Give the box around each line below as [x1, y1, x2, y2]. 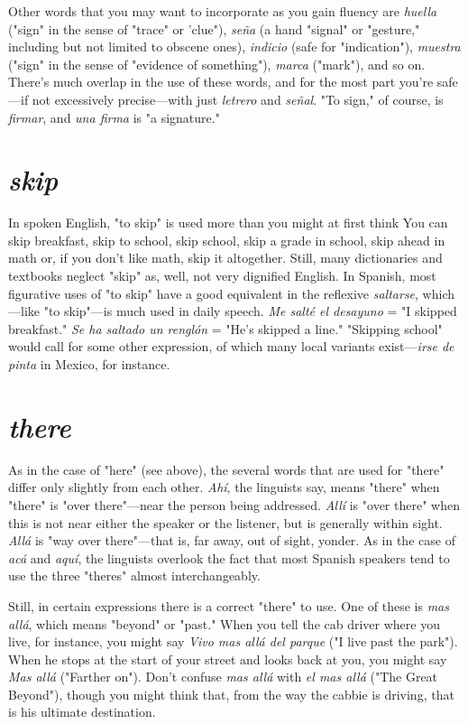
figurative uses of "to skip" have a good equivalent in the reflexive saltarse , [8, 283, 418, 302]
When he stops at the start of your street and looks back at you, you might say [8, 649, 447, 668]
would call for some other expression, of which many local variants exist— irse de [8, 337, 454, 356]
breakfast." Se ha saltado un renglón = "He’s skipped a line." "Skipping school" [8, 319, 443, 338]
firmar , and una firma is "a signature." [8, 107, 220, 126]
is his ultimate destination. [8, 702, 156, 721]
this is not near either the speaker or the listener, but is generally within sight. [8, 513, 443, 532]
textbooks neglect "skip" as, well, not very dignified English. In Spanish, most [8, 266, 436, 285]
